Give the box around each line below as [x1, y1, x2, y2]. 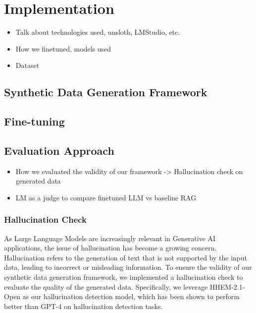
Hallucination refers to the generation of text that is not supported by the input [4, 252, 247, 262]
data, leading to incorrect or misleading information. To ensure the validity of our [4, 262, 252, 272]
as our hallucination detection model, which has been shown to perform [22, 291, 240, 302]
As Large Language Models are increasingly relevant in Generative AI [4, 233, 216, 243]
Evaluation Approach [4, 142, 114, 158]
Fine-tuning [4, 114, 65, 129]
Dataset [15, 60, 40, 70]
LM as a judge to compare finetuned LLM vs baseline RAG [15, 192, 197, 202]
